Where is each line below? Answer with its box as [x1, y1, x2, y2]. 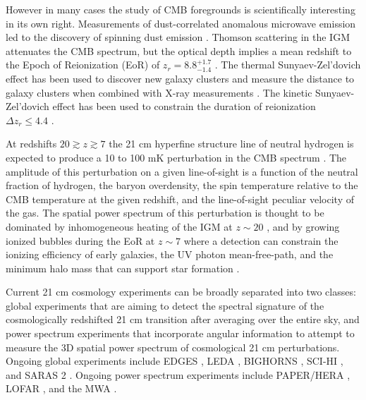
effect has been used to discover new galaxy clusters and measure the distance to [6, 71, 355, 85]
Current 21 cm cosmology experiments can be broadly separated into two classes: [6, 284, 356, 299]
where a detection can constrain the [183, 233, 338, 248]
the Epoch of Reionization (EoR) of [6, 57, 160, 72]
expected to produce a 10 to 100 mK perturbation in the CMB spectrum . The [6, 150, 347, 164]
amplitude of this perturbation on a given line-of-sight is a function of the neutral [6, 164, 358, 178]
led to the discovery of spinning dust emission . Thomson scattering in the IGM [6, 30, 350, 44]
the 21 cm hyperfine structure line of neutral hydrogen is [109, 136, 354, 151]
